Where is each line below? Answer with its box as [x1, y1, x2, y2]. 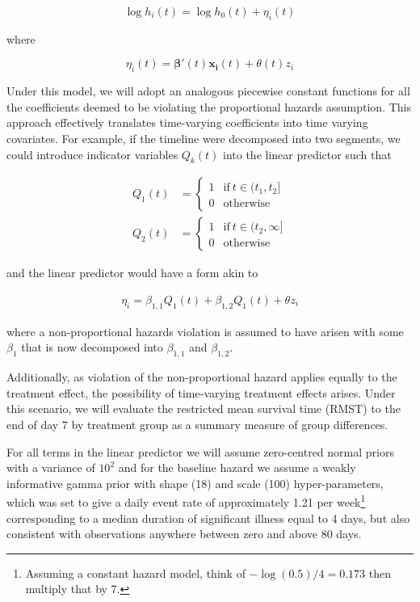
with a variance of [6, 459, 95, 476]
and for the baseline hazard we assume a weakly [118, 459, 356, 476]
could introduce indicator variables [6, 145, 178, 162]
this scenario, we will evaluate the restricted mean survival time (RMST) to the [6, 400, 401, 417]
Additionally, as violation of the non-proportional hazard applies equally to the [6, 368, 397, 385]
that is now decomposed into [21, 339, 163, 356]
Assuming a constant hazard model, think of [25, 564, 246, 581]
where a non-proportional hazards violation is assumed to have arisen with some [6, 322, 404, 339]
